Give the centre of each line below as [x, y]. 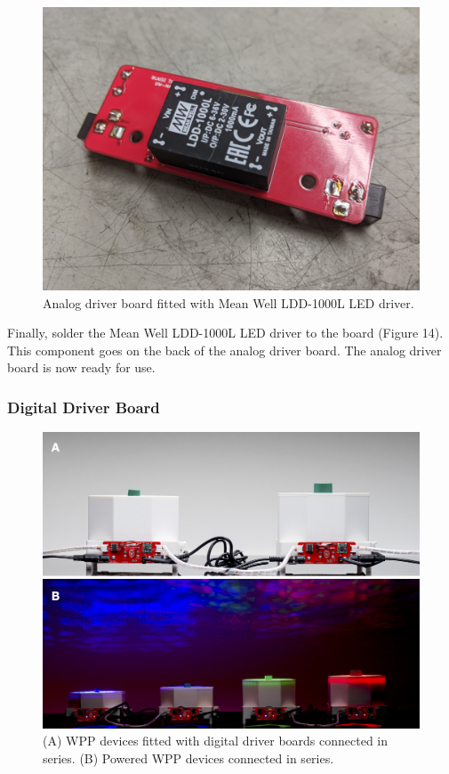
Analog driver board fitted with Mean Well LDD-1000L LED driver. [229, 302]
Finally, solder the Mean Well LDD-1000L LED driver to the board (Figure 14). [225, 333]
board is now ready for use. [81, 367]
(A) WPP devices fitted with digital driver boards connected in [216, 741]
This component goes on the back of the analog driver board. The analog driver [224, 350]
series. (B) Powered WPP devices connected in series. [188, 758]
